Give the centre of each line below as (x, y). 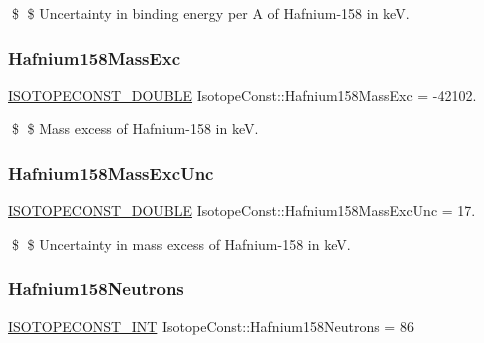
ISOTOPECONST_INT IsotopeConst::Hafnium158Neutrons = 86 (211, 325)
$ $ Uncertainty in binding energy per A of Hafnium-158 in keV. (210, 13)
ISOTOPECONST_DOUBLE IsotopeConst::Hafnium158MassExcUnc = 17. (242, 210)
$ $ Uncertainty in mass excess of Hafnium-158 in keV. (181, 243)
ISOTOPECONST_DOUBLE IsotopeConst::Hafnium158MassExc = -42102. (242, 94)
